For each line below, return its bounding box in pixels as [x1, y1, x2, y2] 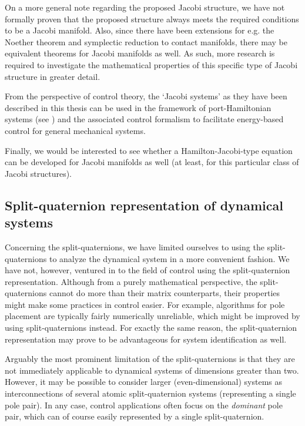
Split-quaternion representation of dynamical [5, 196, 283, 214]
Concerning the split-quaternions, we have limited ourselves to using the [5, 240, 264, 253]
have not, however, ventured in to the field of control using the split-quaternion [5, 264, 290, 276]
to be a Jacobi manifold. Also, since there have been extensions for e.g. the [5, 24, 274, 36]
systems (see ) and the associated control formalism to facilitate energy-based [5, 113, 284, 125]
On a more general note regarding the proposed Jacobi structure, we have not [5, 1, 285, 13]
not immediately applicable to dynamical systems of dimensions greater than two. [5, 364, 299, 376]
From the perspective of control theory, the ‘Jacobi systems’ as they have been [5, 90, 287, 102]
